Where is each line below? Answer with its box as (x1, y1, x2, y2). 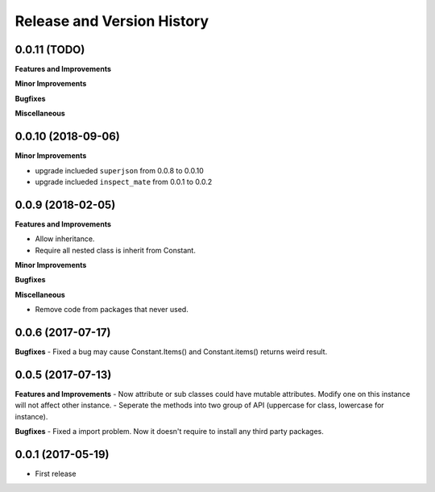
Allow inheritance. (35, 234, 95, 244)
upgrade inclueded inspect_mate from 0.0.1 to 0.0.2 (35, 177, 213, 186)
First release (35, 469, 77, 479)
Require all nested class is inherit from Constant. (35, 245, 197, 255)
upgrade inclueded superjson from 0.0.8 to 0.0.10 (35, 165, 205, 175)
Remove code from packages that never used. (35, 305, 188, 315)
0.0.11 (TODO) (14, 43, 85, 56)
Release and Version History (14, 12, 209, 30)
